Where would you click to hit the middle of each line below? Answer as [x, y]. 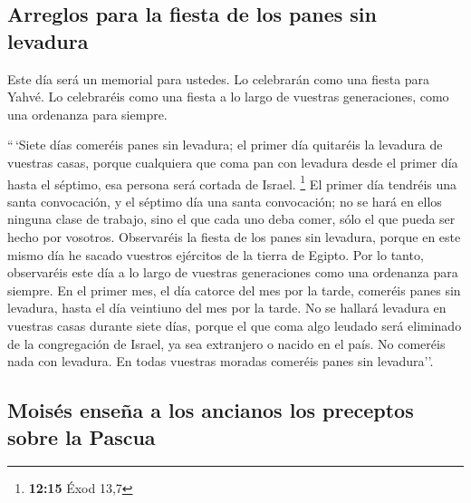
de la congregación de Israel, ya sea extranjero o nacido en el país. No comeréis [226, 343]
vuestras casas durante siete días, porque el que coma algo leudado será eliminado [235, 325]
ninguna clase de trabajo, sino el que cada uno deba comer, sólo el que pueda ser [231, 219]
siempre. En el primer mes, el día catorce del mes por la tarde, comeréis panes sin [234, 290]
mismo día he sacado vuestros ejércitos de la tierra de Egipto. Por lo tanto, [216, 254]
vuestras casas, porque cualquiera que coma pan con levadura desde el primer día [233, 162]
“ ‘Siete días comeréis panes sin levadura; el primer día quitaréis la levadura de [225, 145]
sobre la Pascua [82, 436]
